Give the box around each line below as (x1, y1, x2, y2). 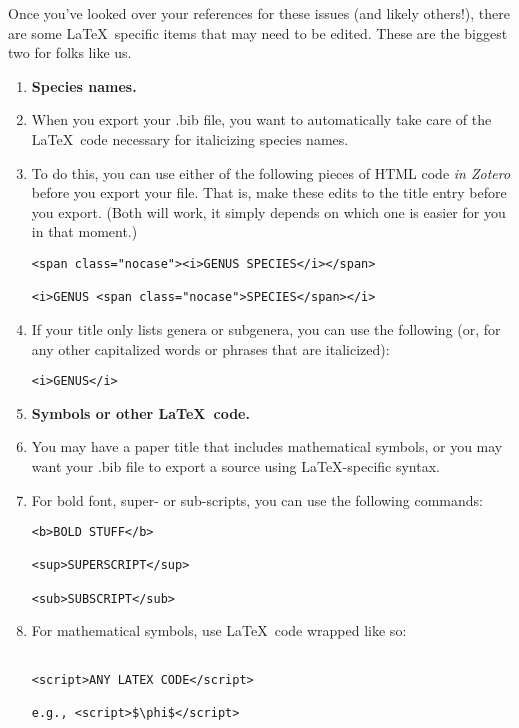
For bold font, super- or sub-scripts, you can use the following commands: (31, 489, 483, 510)
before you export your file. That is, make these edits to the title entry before (31, 182, 507, 203)
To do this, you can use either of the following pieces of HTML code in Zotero (31, 162, 511, 183)
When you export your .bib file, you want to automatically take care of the (31, 109, 492, 130)
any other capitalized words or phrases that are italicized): (31, 338, 390, 359)
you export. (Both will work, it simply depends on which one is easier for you (31, 201, 506, 222)
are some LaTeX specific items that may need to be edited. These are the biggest (8, 22, 508, 43)
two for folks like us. (8, 42, 132, 63)
